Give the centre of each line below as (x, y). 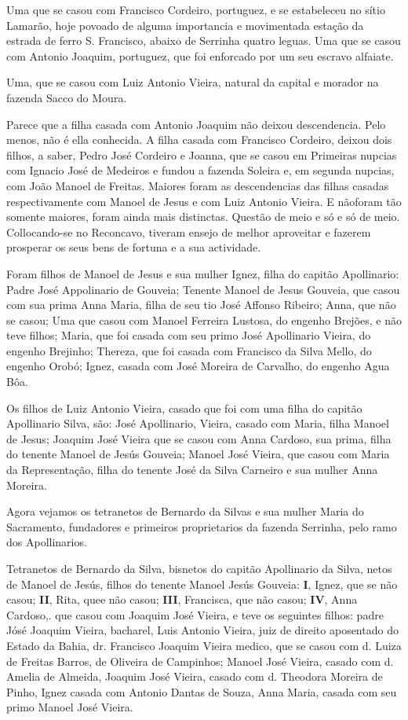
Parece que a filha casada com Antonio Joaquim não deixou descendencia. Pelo (196, 124)
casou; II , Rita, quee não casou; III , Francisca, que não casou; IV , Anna (182, 599)
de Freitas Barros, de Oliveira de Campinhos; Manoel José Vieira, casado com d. (200, 661)
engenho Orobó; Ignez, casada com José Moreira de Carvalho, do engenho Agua (198, 366)
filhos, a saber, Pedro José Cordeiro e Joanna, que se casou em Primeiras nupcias (202, 154)
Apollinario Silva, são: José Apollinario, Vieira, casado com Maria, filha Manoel (198, 423)
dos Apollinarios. (47, 542)
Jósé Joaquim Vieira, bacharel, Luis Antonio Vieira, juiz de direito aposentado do (202, 630)
